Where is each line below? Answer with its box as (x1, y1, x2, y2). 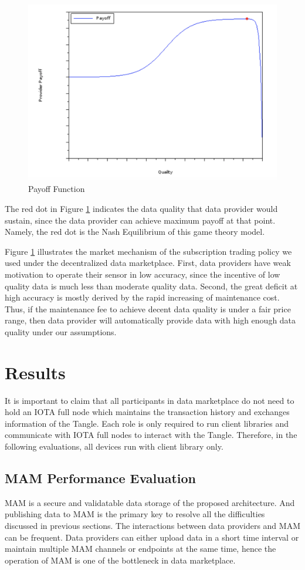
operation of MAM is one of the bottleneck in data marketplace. (5, 554, 236, 566)
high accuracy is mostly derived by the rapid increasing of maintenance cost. (5, 291, 280, 303)
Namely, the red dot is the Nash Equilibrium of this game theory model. (5, 225, 265, 238)
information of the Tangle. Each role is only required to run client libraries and (5, 417, 289, 429)
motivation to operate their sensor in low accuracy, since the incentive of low (5, 268, 280, 280)
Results (5, 360, 66, 384)
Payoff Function (28, 183, 85, 195)
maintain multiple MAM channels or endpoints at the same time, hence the (5, 542, 276, 555)
